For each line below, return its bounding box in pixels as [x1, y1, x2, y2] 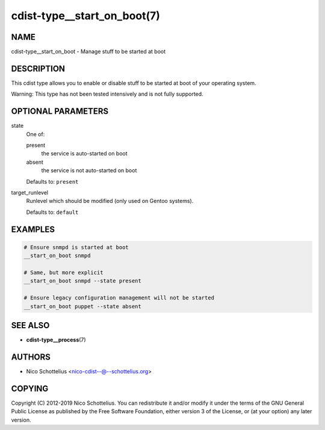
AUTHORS [11, 352, 51, 362]
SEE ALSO [11, 320, 50, 331]
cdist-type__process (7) [26, 336, 87, 343]
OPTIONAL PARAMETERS [11, 106, 109, 117]
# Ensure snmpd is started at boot [23, 244, 129, 251]
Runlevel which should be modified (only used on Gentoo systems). [26, 198, 194, 205]
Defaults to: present [26, 178, 79, 185]
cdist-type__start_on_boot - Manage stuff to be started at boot [11, 48, 166, 55]
